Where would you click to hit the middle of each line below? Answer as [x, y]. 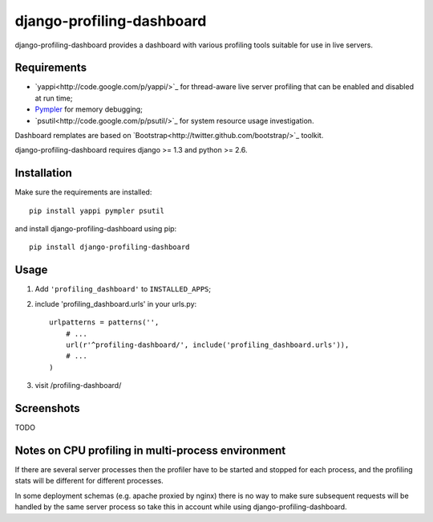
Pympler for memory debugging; [89, 109]
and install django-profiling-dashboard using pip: [96, 229]
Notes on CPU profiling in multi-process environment [150, 450]
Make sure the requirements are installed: [83, 192]
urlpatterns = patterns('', [104, 322]
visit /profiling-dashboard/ [78, 385]
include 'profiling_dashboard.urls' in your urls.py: [116, 304]
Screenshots [47, 408]
